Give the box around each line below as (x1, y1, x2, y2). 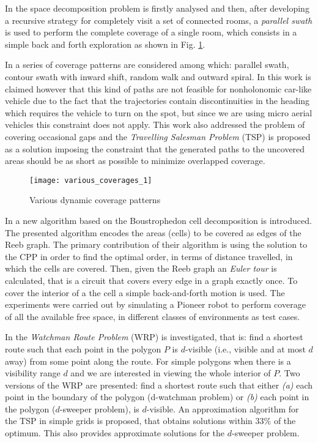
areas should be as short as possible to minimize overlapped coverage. (5, 154, 265, 167)
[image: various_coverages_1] (29, 176, 152, 185)
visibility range (5, 367, 61, 379)
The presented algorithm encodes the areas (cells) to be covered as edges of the (5, 226, 301, 239)
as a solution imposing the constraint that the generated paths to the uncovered (5, 142, 305, 155)
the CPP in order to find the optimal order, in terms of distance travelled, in (5, 250, 293, 262)
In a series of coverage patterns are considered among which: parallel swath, (5, 58, 289, 71)
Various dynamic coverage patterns (29, 193, 161, 206)
